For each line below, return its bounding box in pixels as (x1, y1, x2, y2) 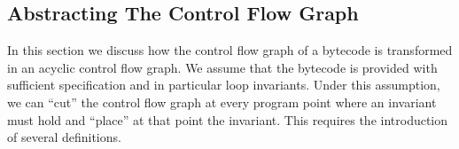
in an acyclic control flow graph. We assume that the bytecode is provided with (7, 58, 438, 76)
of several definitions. (7, 128, 121, 146)
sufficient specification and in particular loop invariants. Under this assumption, (7, 75, 440, 94)
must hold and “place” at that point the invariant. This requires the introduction (7, 110, 448, 129)
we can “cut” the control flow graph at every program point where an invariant (7, 92, 437, 111)
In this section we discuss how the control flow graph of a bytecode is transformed (7, 41, 453, 59)
